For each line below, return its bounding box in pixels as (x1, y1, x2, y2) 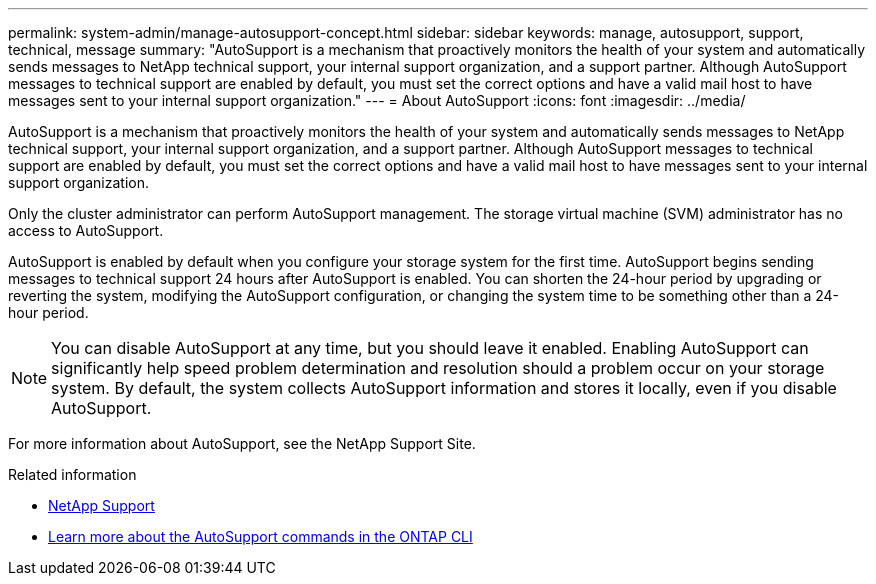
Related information (8, 466, 137, 483)
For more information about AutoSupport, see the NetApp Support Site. (8, 435, 476, 452)
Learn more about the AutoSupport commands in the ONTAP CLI (48, 528, 473, 545)
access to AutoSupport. (8, 222, 164, 239)
